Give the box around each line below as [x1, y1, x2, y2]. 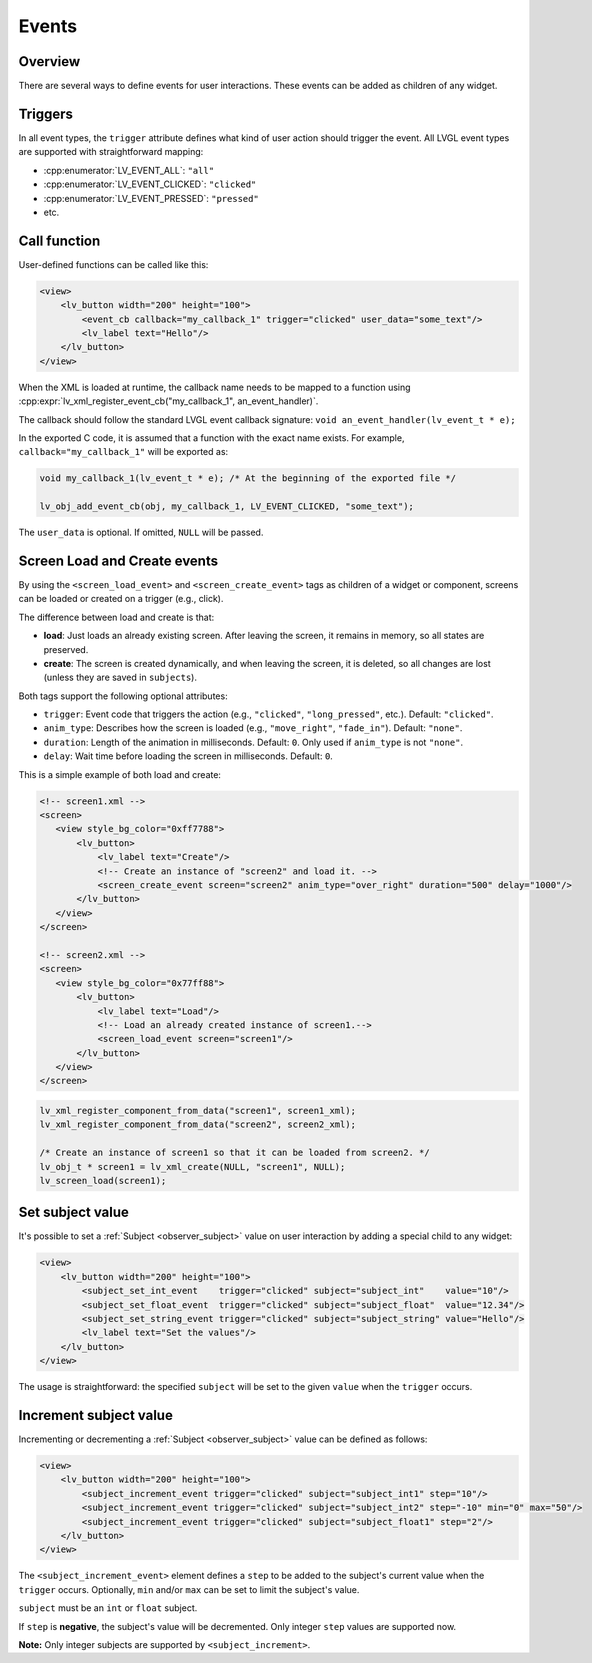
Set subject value [18, 1204, 130, 1221]
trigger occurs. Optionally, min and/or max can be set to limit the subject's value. [18, 1583, 360, 1595]
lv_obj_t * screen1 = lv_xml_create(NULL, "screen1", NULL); [39, 1161, 346, 1172]
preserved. [43, 643, 89, 655]
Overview [18, 53, 81, 70]
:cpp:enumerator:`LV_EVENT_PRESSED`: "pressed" [43, 192, 259, 204]
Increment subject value [18, 1407, 174, 1424]
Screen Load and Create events [18, 552, 219, 569]
